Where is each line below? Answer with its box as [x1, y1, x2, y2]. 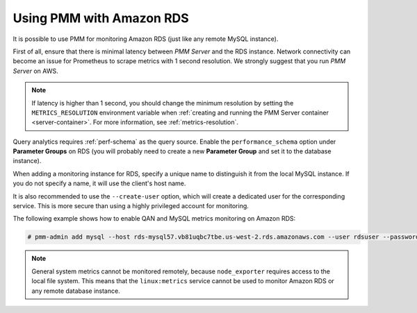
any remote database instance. [31, 287, 121, 295]
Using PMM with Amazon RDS [13, 10, 189, 26]
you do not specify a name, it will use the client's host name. [13, 179, 186, 187]
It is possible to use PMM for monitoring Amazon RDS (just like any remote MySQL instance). [13, 35, 279, 43]
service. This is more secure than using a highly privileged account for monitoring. [13, 202, 250, 210]
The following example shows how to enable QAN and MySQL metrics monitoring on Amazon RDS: [13, 214, 296, 223]
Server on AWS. [13, 67, 58, 75]
